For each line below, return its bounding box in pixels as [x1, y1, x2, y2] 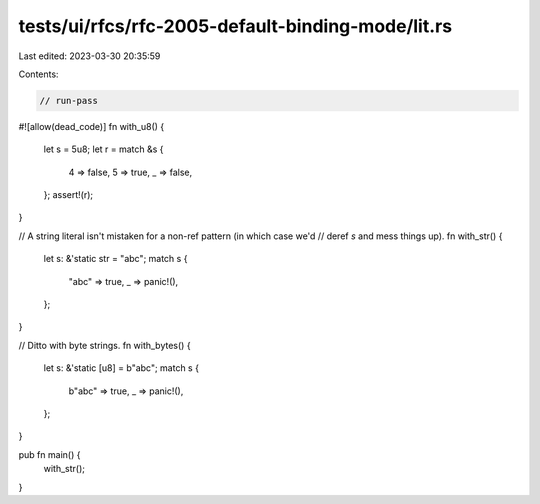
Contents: [18, 68, 59, 80]
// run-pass [39, 95, 99, 106]
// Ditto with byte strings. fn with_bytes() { [18, 339, 191, 351]
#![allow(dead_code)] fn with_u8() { [18, 120, 165, 132]
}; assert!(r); [43, 189, 94, 201]
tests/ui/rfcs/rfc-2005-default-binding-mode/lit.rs [18, 15, 453, 37]
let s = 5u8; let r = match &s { [43, 143, 164, 155]
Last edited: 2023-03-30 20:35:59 [18, 50, 161, 62]
